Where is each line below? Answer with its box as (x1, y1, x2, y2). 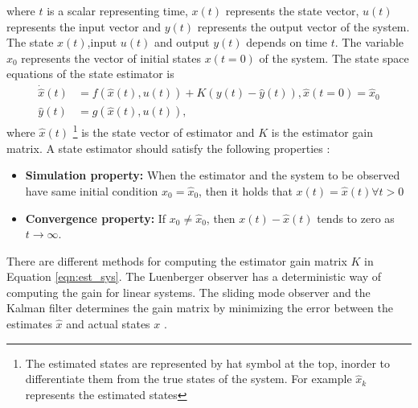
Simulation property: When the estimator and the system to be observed (25, 167, 400, 183)
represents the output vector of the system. (197, 18, 410, 35)
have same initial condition (25, 182, 158, 199)
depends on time (246, 34, 328, 51)
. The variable (334, 34, 404, 51)
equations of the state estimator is (6, 65, 174, 82)
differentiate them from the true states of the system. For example (25, 370, 352, 387)
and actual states (66, 315, 150, 332)
